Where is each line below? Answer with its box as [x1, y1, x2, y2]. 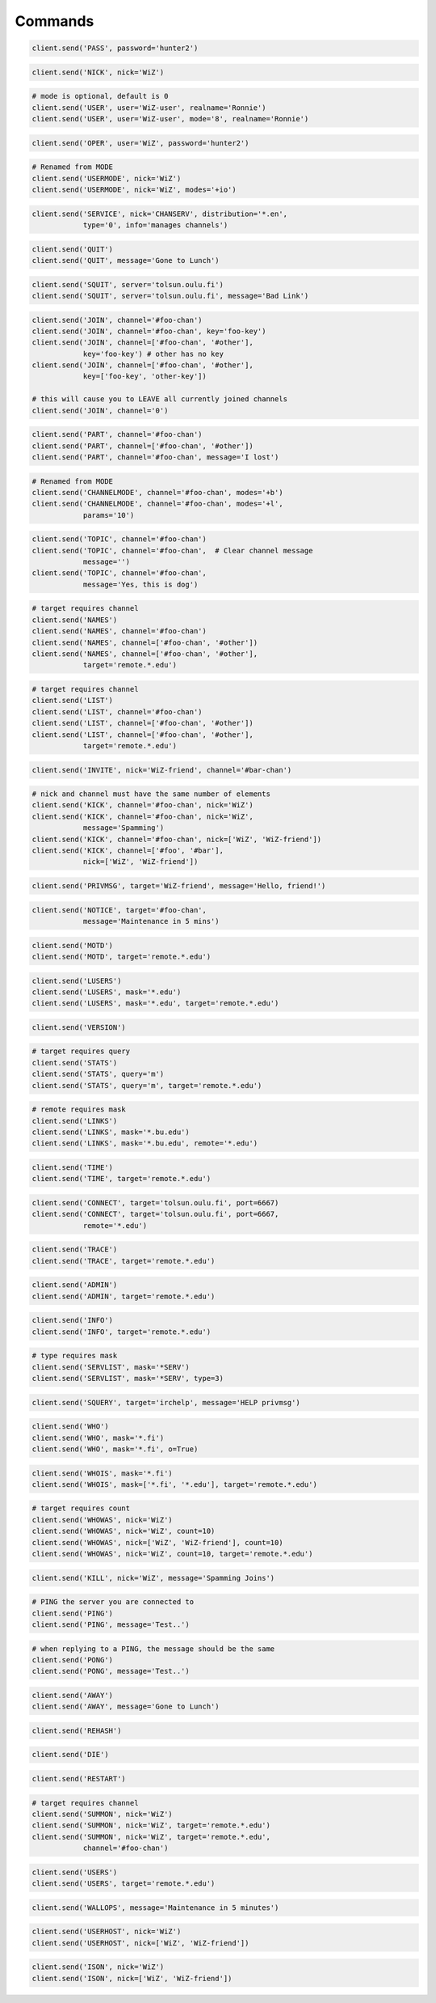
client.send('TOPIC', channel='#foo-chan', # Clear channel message [31, 546, 313, 555]
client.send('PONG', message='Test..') [31, 1666, 190, 1676]
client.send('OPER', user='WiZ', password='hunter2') [31, 138, 249, 147]
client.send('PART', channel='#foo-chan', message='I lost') [31, 452, 279, 461]
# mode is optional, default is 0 [31, 91, 169, 101]
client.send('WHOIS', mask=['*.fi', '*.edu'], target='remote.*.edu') [31, 1480, 318, 1488]
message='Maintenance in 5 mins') [82, 917, 220, 925]
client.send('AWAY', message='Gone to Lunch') [31, 1702, 220, 1711]
